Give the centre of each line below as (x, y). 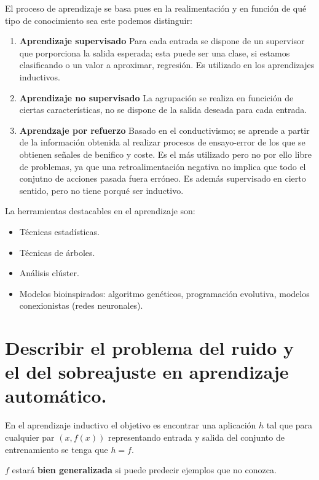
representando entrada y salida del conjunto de (196, 437)
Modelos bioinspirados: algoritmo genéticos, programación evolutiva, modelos (164, 293)
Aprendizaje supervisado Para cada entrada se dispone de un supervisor (162, 41)
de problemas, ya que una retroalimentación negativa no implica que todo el (163, 166)
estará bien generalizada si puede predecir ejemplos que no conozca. (144, 470)
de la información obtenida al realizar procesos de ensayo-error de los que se (162, 142)
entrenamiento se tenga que (57, 449)
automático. (56, 396)
